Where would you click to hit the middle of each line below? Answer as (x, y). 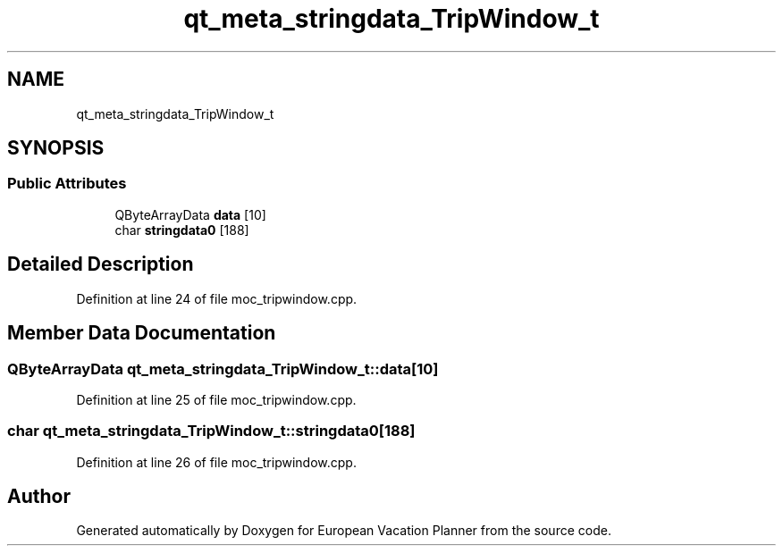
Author (39, 497)
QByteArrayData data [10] (190, 214)
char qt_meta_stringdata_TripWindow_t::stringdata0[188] (211, 431)
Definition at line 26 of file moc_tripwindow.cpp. (216, 462)
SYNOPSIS (56, 148)
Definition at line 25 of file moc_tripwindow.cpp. (216, 399)
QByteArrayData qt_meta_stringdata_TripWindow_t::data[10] (223, 369)
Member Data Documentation (142, 333)
